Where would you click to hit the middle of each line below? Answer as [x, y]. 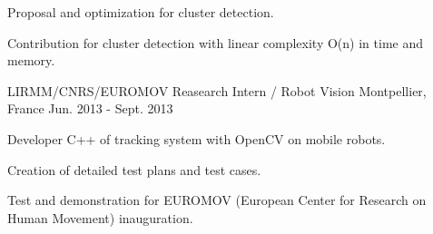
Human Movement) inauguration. [100, 217]
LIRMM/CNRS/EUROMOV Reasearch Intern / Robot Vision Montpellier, [217, 90]
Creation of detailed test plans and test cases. [134, 169]
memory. [31, 60]
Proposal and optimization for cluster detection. [141, 12]
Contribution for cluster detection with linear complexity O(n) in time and [215, 42]
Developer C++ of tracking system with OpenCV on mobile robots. [197, 138]
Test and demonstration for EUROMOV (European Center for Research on [217, 200]
